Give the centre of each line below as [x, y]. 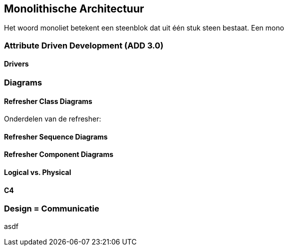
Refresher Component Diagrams [59, 154]
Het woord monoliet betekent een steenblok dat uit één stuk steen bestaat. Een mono [144, 28]
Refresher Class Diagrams [48, 101]
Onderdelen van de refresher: [53, 119]
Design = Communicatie [52, 209]
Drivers [16, 64]
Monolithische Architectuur [74, 9]
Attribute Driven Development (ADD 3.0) [84, 45]
